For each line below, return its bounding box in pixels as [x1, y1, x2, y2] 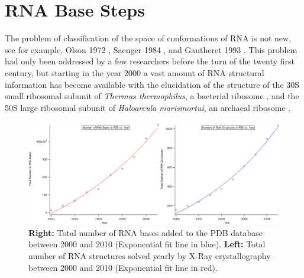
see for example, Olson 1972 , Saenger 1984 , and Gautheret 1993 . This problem [5, 43, 297, 55]
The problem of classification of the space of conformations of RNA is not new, [5, 32, 292, 44]
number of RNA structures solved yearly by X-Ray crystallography [28, 249, 271, 261]
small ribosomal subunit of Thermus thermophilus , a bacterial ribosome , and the [5, 90, 299, 102]
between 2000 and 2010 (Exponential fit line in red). [28, 261, 218, 273]
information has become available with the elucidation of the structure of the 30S [5, 78, 300, 90]
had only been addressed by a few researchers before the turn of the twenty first [5, 55, 295, 67]
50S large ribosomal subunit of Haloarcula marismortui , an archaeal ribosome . [5, 101, 291, 113]
